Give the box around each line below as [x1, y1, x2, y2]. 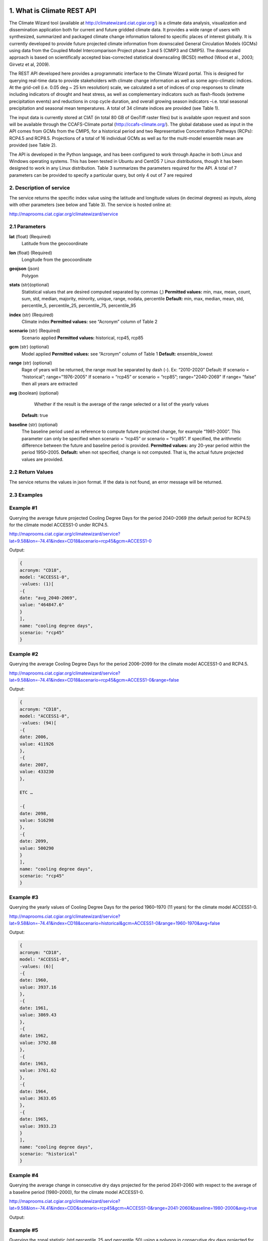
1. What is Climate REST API [9, 6, 97, 15]
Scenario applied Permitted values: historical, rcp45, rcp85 [21, 335, 143, 341]
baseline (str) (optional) [9, 421, 58, 427]
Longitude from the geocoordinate [21, 256, 92, 263]
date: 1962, [19, 1033, 49, 1038]
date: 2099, [19, 838, 49, 844]
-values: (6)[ [19, 964, 54, 969]
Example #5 [9, 1227, 38, 1234]
